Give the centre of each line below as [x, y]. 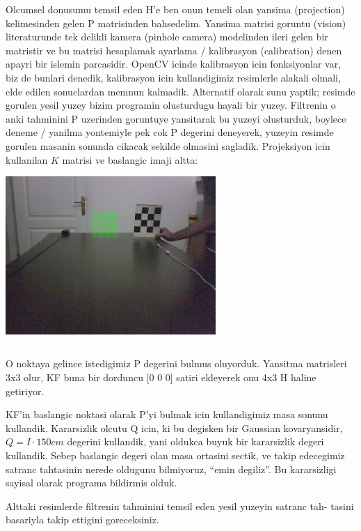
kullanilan [27, 159]
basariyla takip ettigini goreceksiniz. [82, 520]
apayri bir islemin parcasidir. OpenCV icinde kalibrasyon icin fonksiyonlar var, [174, 64]
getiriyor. [25, 391]
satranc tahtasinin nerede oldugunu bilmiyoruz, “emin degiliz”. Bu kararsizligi [171, 469]
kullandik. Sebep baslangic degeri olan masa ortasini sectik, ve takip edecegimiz [175, 455]
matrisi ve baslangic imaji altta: [130, 159]
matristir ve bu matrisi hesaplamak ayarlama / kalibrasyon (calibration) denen [174, 50]
